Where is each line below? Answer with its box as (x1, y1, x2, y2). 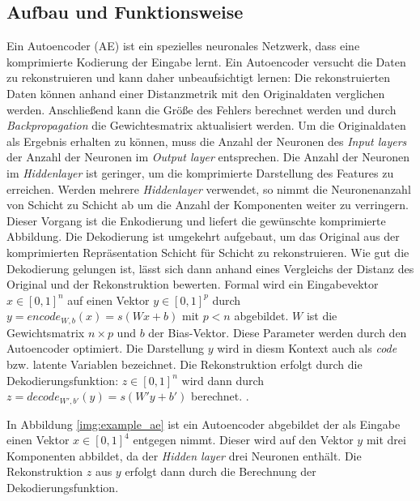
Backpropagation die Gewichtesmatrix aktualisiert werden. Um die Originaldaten (6, 117, 406, 134)
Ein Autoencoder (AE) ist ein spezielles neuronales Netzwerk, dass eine (6, 37, 360, 54)
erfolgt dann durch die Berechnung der (125, 463, 316, 480)
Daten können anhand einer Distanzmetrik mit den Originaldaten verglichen (6, 84, 385, 101)
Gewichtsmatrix (6, 323, 85, 340)
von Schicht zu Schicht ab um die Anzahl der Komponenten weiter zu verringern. (6, 196, 409, 213)
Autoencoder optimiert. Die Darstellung (6, 340, 205, 357)
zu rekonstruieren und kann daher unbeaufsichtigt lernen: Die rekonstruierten (6, 69, 391, 86)
